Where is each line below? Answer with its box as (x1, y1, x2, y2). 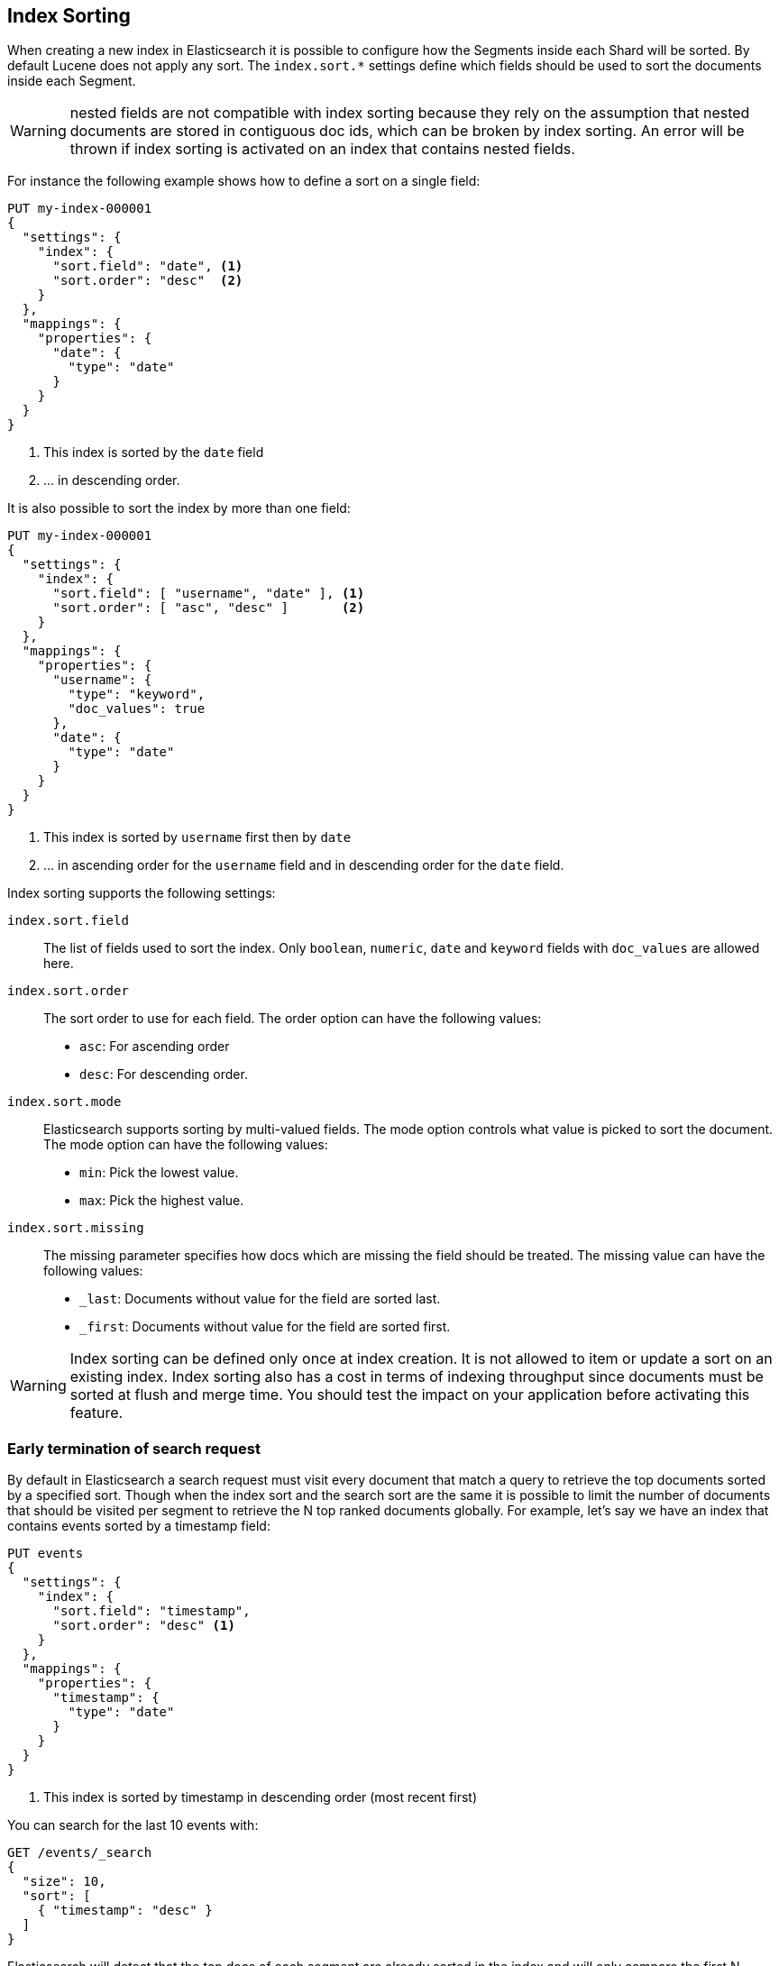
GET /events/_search (7, 1845, 152, 1861)
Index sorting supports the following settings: (7, 885, 276, 901)
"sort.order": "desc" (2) (52, 273, 243, 288)
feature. (69, 1404, 124, 1422)
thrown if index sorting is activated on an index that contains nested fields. (69, 140, 575, 159)
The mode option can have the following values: (43, 1137, 328, 1153)
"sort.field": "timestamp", (52, 1604, 251, 1619)
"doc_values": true (68, 701, 206, 717)
